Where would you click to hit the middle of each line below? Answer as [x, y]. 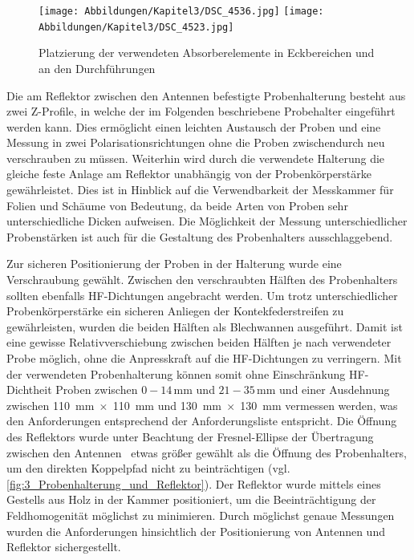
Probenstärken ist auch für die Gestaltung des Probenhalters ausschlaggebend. [200, 236]
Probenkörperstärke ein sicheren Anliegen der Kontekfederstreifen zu [175, 311]
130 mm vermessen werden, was [319, 405]
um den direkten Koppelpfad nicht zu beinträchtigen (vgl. [148, 468]
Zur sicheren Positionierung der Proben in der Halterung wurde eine [174, 264]
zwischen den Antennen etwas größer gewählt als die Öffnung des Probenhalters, [207, 452]
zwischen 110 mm [51, 405]
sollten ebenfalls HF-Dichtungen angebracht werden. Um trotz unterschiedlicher [202, 295]
